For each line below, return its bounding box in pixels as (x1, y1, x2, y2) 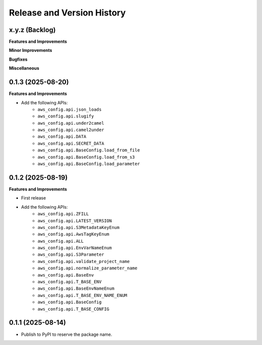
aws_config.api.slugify (37, 114, 94, 119)
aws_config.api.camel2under (37, 127, 104, 133)
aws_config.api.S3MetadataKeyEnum (37, 225, 120, 230)
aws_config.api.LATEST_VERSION (37, 218, 112, 223)
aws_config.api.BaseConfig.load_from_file (37, 148, 140, 153)
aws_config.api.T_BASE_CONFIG (37, 306, 110, 312)
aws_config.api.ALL (37, 238, 84, 244)
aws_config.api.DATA (37, 134, 87, 139)
